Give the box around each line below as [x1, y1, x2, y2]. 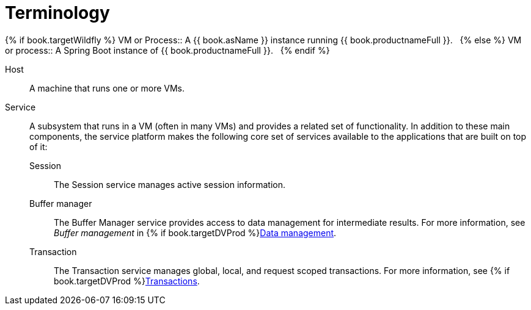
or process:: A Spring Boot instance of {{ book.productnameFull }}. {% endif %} [5, 45, 330, 56]
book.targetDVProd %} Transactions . [54, 275, 200, 286]
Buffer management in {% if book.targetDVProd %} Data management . [54, 227, 337, 238]
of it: [29, 141, 48, 152]
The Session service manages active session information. [54, 179, 286, 190]
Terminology [5, 2, 110, 23]
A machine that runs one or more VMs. [29, 82, 185, 93]
